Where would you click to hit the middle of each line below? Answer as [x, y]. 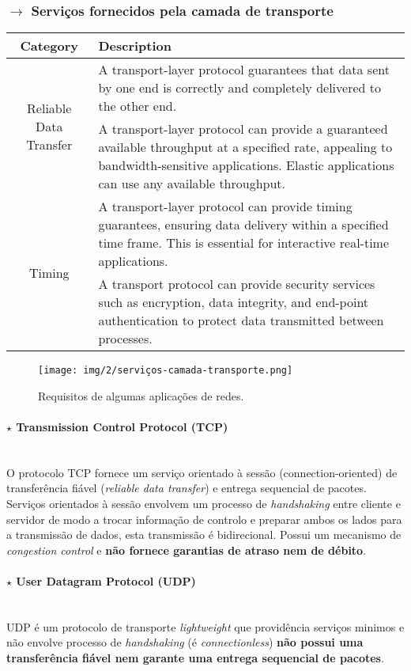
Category [49, 46]
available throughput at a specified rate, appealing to [245, 147]
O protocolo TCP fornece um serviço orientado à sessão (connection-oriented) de [202, 472]
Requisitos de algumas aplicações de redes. [141, 395]
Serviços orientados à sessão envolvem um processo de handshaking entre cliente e [204, 504]
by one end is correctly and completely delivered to [239, 88]
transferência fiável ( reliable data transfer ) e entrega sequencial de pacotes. [187, 488]
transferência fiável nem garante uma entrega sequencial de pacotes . [195, 658]
